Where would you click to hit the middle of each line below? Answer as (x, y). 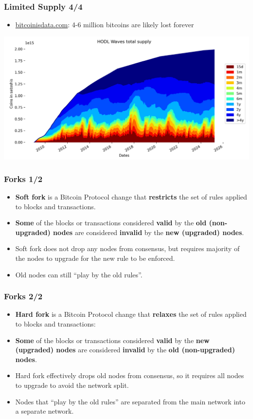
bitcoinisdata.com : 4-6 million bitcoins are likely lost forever (105, 25)
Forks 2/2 (23, 296)
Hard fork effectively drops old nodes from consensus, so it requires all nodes (130, 375)
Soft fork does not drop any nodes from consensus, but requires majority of (127, 248)
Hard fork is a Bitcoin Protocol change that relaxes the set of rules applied (131, 314)
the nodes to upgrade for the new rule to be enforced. (95, 258)
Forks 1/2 (23, 178)
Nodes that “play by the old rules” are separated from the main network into (130, 401)
